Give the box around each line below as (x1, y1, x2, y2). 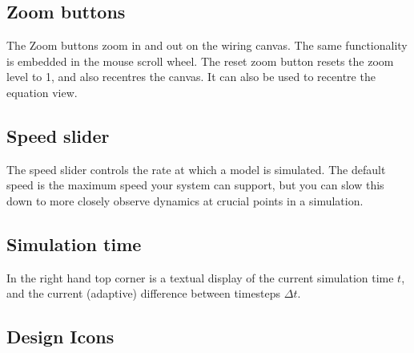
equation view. (6, 83, 78, 100)
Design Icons (6, 324, 115, 349)
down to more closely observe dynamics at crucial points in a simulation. (6, 192, 364, 209)
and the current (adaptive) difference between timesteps (6, 285, 281, 302)
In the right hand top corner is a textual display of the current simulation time (6, 269, 394, 286)
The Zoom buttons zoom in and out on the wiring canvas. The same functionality (6, 37, 408, 54)
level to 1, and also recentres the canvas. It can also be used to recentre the (6, 68, 376, 85)
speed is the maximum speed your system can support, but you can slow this (6, 176, 384, 193)
